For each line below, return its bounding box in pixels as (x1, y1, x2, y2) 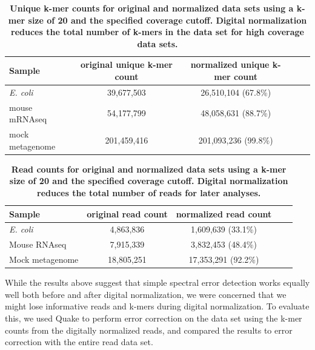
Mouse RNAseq (9, 238, 67, 251)
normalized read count (176, 207, 272, 220)
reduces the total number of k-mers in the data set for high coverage (11, 25, 304, 38)
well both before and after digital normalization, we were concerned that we (5, 288, 287, 300)
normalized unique (190, 58, 270, 71)
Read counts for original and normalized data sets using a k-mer (11, 162, 287, 175)
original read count (87, 207, 168, 220)
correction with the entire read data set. (5, 335, 153, 348)
